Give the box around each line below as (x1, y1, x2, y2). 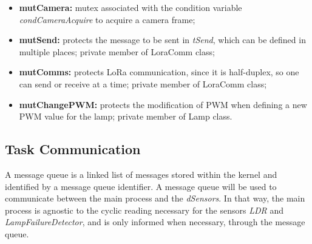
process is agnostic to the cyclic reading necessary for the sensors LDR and (5, 203, 283, 216)
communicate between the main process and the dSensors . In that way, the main (5, 192, 305, 205)
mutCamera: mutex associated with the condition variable (19, 1, 242, 13)
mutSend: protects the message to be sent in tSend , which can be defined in (19, 33, 306, 46)
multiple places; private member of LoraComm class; (19, 45, 215, 58)
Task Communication (5, 140, 141, 158)
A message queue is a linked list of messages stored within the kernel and (5, 168, 277, 180)
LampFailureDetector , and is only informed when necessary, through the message (5, 215, 305, 228)
